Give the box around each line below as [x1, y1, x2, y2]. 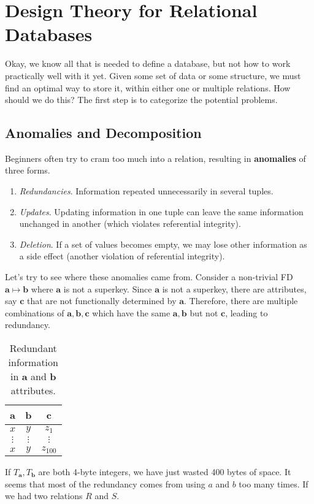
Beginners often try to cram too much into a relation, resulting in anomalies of [5, 151, 306, 164]
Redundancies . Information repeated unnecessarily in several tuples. [19, 185, 274, 197]
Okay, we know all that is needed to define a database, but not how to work [5, 57, 291, 70]
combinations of [5, 306, 64, 319]
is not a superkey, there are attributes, [162, 282, 307, 295]
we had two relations [5, 489, 83, 502]
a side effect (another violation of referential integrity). [19, 250, 225, 262]
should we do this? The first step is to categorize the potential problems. [5, 93, 278, 106]
